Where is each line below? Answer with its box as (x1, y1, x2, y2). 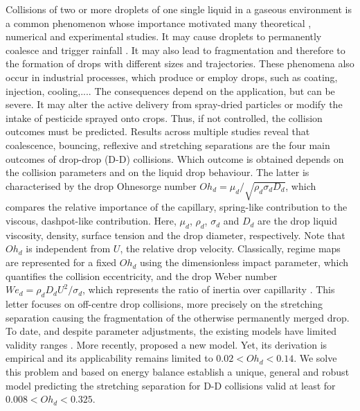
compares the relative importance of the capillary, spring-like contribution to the (6, 200, 348, 214)
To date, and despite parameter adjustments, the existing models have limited (6, 324, 337, 338)
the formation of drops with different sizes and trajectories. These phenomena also (6, 56, 354, 71)
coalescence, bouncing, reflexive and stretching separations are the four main (6, 137, 330, 152)
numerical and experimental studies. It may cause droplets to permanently (6, 29, 322, 44)
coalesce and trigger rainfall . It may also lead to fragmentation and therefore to (6, 42, 345, 57)
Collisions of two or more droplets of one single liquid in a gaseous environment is (6, 2, 352, 16)
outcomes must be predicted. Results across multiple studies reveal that (6, 124, 310, 139)
